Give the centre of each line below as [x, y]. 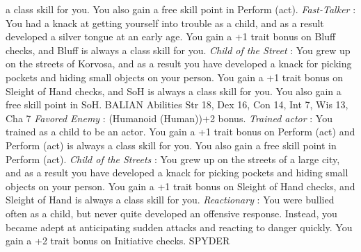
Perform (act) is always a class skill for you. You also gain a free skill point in [171, 145]
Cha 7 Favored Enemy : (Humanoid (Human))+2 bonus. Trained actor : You [169, 118]
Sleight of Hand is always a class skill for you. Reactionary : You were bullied [170, 200]
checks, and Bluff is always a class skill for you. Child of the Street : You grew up [178, 50]
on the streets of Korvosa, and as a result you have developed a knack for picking [179, 64]
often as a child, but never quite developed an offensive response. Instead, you [171, 213]
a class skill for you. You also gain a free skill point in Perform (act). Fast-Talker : [181, 9]
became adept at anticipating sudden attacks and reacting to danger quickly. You [179, 227]
